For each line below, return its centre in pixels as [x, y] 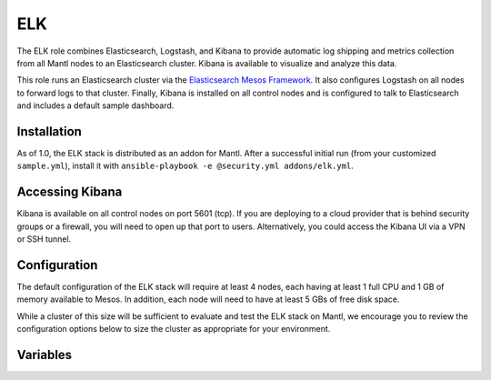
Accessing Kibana [70, 192]
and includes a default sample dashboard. [95, 105]
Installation [49, 131]
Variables [45, 355]
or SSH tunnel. [44, 239]
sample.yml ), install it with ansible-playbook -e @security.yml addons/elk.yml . [185, 166]
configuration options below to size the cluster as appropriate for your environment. [174, 329]
